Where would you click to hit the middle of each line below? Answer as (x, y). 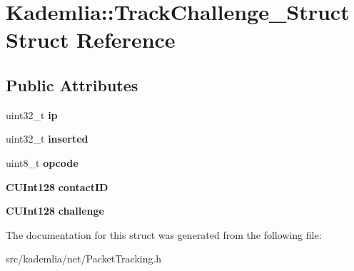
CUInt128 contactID (57, 186)
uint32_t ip (32, 114)
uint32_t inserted (47, 139)
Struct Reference (91, 40)
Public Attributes (72, 85)
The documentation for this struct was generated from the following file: (164, 234)
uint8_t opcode (42, 162)
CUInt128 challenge (55, 211)
